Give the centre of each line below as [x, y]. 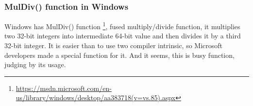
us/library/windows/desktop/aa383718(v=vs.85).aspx [96, 97]
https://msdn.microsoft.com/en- [64, 88]
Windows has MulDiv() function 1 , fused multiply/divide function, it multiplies [122, 26]
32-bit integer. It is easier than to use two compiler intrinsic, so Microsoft [114, 45]
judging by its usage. [35, 64]
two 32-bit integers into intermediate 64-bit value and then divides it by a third [123, 36]
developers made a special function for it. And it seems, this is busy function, [119, 55]
